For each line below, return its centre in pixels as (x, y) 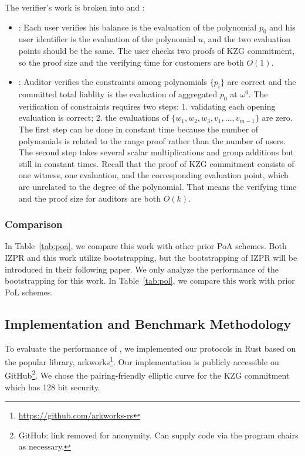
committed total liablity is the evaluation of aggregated (118, 93)
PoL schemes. (29, 292)
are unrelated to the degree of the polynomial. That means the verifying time (157, 186)
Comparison (34, 224)
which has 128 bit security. (52, 387)
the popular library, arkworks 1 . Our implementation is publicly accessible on (142, 361)
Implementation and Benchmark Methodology (148, 323)
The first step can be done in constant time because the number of (138, 129)
